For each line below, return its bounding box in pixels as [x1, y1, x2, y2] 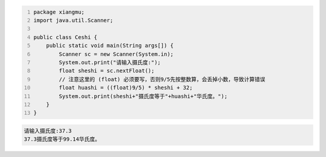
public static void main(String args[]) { [46, 42, 174, 49]
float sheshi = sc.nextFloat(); [59, 67, 155, 75]
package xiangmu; [33, 8, 85, 15]
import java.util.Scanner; [33, 17, 113, 23]
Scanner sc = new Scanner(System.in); [59, 51, 174, 57]
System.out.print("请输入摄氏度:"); [59, 59, 161, 66]
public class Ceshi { [33, 34, 98, 40]
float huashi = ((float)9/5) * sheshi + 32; [59, 84, 193, 91]
